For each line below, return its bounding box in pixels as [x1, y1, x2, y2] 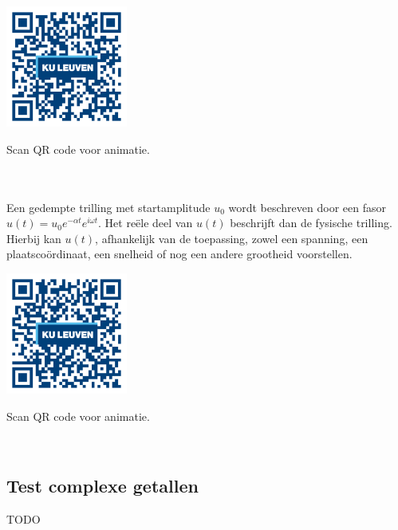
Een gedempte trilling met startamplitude [6, 198, 211, 215]
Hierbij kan [6, 230, 61, 246]
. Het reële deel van [98, 214, 193, 231]
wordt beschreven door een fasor [228, 198, 386, 215]
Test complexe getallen [6, 473, 199, 498]
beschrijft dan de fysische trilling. [230, 214, 392, 231]
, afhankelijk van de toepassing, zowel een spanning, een [95, 230, 368, 246]
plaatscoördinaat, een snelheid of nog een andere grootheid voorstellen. [6, 245, 353, 262]
